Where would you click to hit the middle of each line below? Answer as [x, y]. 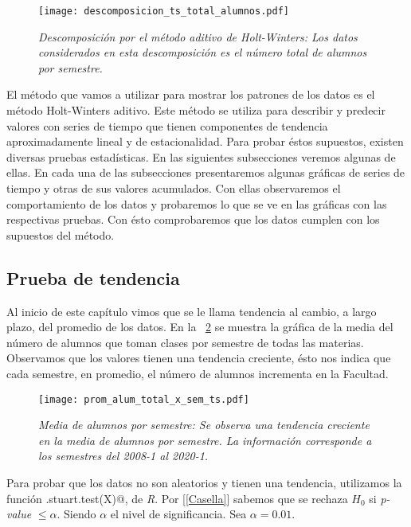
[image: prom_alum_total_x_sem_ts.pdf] [144, 399]
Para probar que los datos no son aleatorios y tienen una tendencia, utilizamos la [204, 482]
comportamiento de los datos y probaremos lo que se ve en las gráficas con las [197, 203]
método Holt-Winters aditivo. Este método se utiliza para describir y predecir [196, 110]
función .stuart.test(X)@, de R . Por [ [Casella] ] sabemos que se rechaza [177, 498]
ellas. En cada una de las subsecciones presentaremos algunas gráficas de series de [206, 172]
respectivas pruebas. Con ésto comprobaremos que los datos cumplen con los [193, 219]
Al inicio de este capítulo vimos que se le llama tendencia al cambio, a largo [192, 311]
